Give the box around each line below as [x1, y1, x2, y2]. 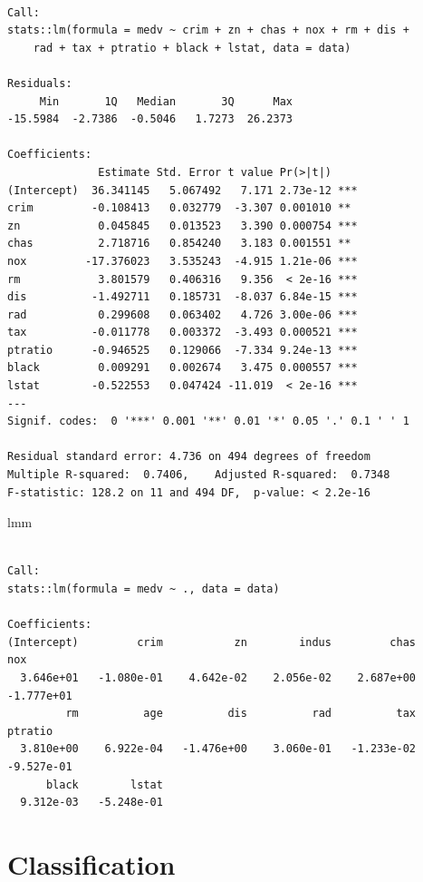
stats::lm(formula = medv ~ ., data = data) [7, 583, 280, 595]
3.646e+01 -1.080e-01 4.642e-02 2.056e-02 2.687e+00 [20, 671, 417, 684]
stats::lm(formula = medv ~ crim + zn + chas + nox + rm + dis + [7, 24, 409, 37]
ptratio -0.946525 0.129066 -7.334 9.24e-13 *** [7, 343, 358, 357]
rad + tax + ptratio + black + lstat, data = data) [33, 41, 351, 54]
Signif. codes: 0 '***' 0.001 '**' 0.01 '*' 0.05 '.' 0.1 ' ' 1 [7, 415, 409, 428]
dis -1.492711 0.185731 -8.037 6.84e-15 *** [7, 290, 358, 304]
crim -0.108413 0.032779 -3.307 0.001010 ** [7, 201, 351, 215]
